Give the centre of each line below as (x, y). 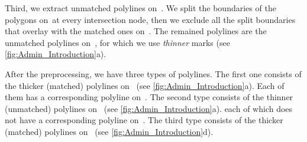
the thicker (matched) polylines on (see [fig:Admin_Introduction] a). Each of (145, 85)
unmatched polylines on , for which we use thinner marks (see (117, 42)
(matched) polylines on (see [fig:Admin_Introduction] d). (109, 131)
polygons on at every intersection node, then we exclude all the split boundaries (150, 19)
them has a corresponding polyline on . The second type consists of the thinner (149, 97)
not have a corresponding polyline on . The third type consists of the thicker (144, 120)
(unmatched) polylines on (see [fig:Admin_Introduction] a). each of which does (149, 108)
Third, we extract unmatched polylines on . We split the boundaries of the (140, 8)
